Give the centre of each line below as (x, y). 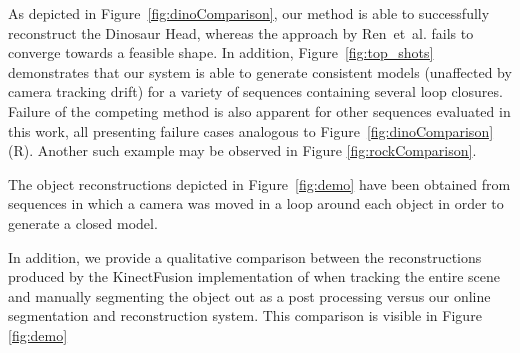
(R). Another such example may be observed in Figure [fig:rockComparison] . (242, 150)
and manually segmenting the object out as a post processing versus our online (249, 295)
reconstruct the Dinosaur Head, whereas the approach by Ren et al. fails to (241, 32)
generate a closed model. (83, 222)
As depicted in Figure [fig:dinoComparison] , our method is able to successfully (249, 13)
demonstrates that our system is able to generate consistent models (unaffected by (260, 71)
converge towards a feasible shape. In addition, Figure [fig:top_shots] (221, 52)
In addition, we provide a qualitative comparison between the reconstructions (245, 256)
